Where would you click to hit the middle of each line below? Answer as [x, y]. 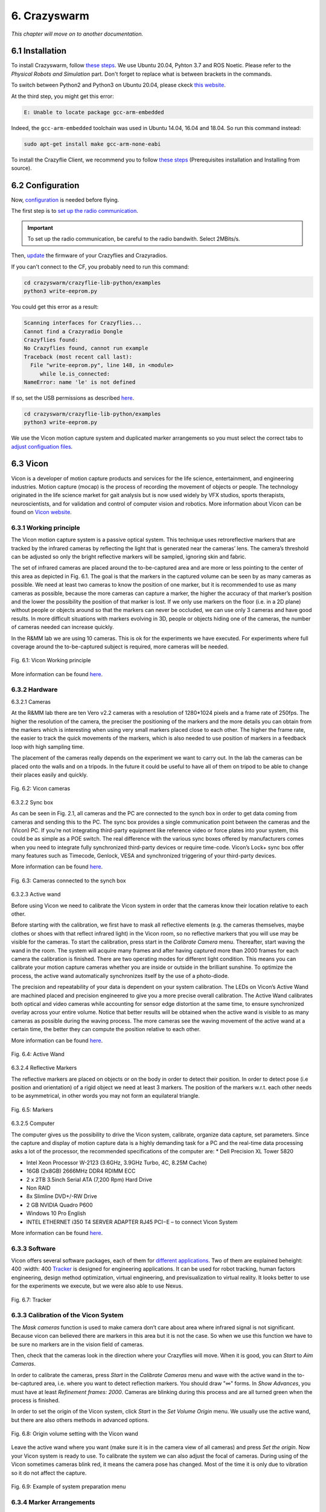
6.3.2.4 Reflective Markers [44, 1068]
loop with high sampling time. [48, 746]
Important [40, 227]
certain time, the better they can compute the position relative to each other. [106, 1029]
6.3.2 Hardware [34, 689]
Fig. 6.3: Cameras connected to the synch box [69, 881]
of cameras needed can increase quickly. [62, 627]
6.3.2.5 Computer [33, 1123]
